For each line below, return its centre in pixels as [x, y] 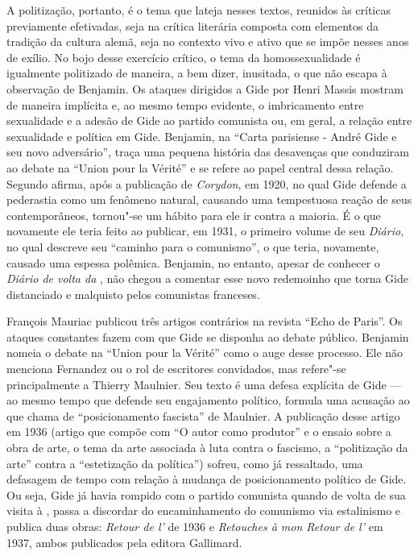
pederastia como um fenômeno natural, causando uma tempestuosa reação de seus [209, 199]
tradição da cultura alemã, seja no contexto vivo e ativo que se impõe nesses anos [208, 41]
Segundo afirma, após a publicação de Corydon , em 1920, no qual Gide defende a [207, 183]
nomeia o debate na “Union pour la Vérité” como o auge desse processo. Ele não [205, 353]
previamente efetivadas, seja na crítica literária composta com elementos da [193, 25]
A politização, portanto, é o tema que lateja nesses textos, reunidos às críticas [199, 10]
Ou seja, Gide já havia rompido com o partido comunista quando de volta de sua [206, 494]
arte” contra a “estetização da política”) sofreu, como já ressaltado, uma [185, 463]
